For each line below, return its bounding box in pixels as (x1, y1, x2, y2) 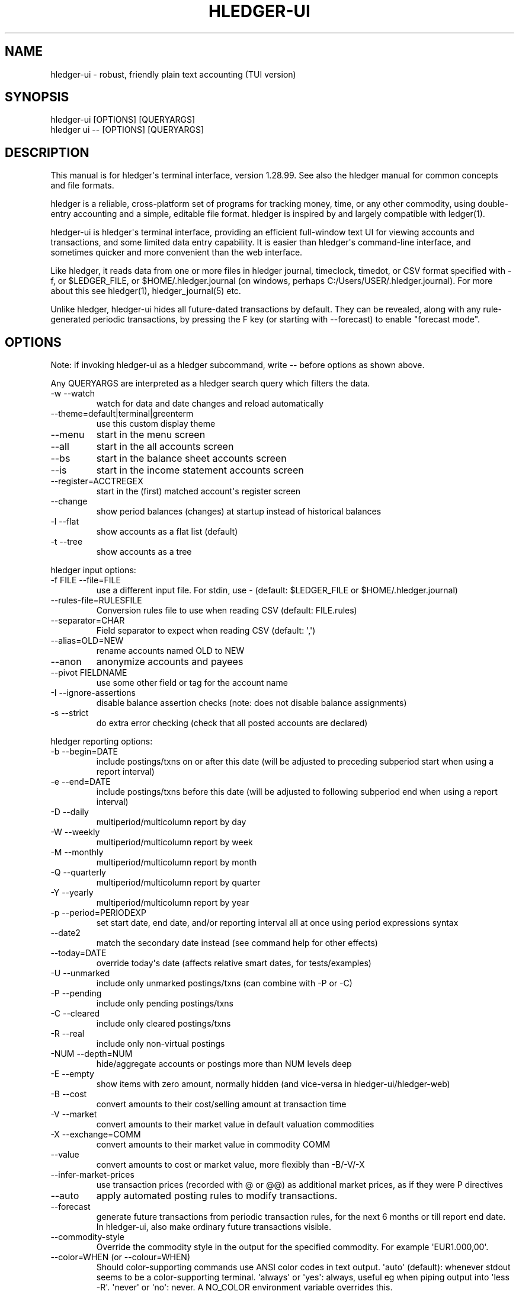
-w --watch (50, 388, 95, 399)
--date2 (50, 928, 81, 938)
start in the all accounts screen (96, 440, 234, 453)
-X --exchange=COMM (50, 1129, 141, 1140)
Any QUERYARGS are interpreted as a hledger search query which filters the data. (50, 378, 370, 389)
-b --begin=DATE (50, 746, 118, 757)
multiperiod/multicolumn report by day (96, 817, 246, 827)
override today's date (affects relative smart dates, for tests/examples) (96, 958, 371, 969)
